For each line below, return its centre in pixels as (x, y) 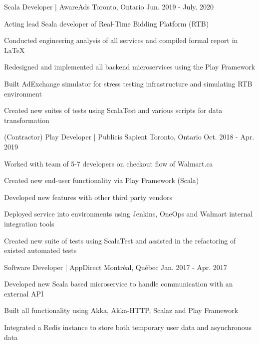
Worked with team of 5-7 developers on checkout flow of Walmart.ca (109, 163)
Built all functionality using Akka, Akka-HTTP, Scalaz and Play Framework (121, 310)
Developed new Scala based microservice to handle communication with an (119, 284)
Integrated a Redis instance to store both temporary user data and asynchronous (128, 327)
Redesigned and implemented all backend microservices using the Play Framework (130, 67)
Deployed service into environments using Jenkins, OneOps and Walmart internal (129, 214)
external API (24, 293)
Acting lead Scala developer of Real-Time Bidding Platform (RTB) (107, 23)
